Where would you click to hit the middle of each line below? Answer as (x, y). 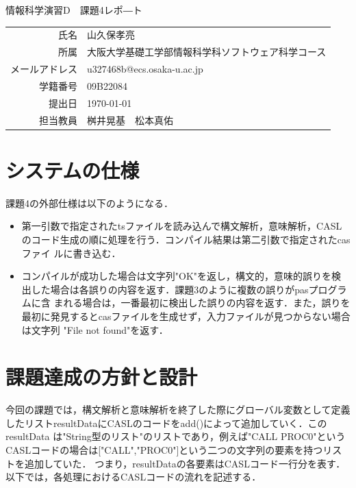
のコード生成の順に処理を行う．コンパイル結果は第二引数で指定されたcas (186, 239)
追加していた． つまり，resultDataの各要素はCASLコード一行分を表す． (185, 463)
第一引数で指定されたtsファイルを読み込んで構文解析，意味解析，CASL (182, 226)
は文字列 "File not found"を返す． (95, 329)
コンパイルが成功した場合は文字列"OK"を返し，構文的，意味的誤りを (177, 276)
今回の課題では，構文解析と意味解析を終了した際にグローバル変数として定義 (178, 410)
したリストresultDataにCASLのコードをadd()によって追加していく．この (166, 423)
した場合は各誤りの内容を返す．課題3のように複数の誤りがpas (170, 289)
